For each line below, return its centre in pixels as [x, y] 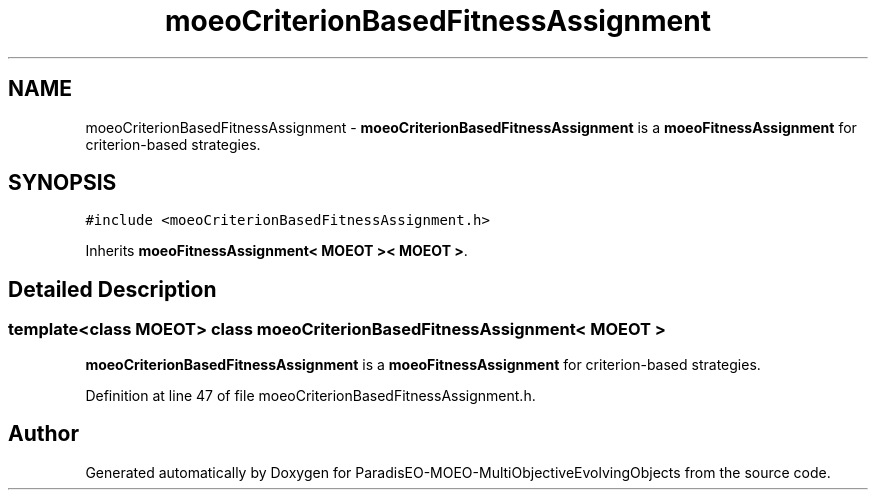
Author [43, 434]
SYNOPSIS [62, 183]
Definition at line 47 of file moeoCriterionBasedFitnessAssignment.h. [310, 395]
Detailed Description [112, 289]
